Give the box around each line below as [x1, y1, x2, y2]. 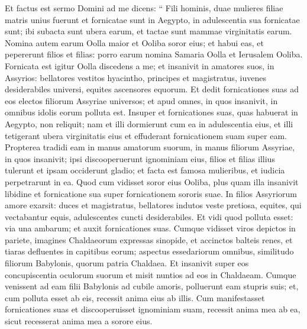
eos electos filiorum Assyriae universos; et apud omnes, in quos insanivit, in [5, 94, 278, 107]
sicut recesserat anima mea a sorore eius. [5, 315, 153, 327]
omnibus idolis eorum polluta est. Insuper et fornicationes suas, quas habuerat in [5, 106, 298, 118]
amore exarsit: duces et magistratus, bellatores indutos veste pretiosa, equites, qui [5, 199, 302, 211]
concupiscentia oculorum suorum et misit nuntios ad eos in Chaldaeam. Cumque [5, 268, 296, 280]
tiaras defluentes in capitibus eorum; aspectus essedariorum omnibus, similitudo [5, 245, 294, 257]
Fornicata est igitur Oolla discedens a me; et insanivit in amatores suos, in [5, 59, 274, 72]
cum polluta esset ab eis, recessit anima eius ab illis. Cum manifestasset [5, 291, 265, 304]
